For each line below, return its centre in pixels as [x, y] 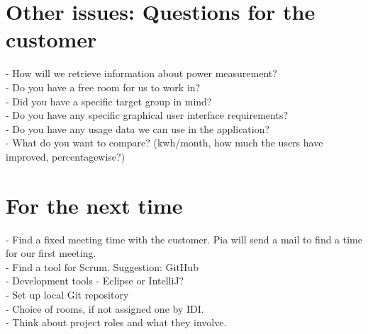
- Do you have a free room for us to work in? [103, 87]
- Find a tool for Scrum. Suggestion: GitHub [102, 266]
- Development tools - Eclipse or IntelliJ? [95, 281]
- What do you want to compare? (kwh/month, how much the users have [165, 143]
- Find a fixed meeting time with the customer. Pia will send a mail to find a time [184, 239]
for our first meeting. [51, 253]
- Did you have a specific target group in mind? [109, 101]
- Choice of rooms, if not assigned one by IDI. [105, 308]
